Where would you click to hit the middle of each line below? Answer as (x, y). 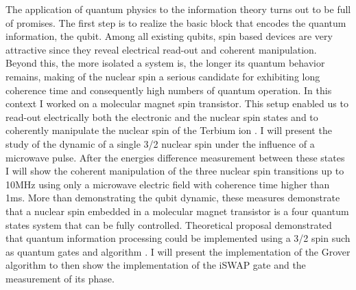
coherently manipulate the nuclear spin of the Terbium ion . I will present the (169, 130)
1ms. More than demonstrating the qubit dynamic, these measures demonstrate (173, 198)
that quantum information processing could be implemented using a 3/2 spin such (178, 238)
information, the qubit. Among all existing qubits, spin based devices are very (169, 36)
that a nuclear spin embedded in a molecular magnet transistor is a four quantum (177, 211)
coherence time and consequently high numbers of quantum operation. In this (169, 90)
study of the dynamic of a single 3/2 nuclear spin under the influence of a (160, 143)
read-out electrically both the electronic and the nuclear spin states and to (162, 116)
